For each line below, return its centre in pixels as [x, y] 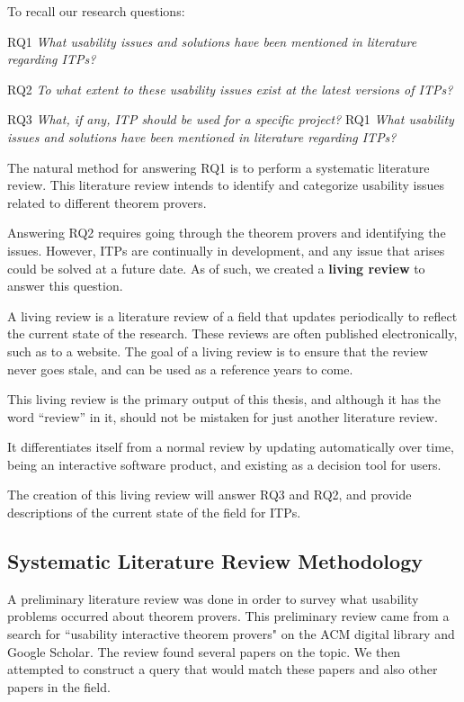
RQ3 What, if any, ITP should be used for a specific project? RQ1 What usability [231, 119]
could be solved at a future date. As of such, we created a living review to [216, 268]
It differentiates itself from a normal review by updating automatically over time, [231, 447]
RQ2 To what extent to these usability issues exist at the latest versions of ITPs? [230, 89]
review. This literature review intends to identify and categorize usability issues [226, 185]
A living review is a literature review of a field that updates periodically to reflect [232, 315]
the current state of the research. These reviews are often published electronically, [232, 333]
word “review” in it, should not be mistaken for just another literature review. [223, 416]
